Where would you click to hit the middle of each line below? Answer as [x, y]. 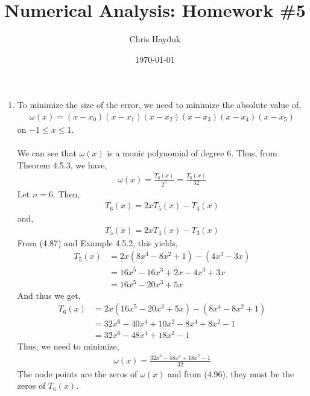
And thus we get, [49, 295]
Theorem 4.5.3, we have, [62, 164]
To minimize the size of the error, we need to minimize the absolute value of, [159, 105]
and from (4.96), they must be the [231, 373]
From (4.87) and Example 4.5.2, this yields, [97, 242]
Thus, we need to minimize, [68, 346]
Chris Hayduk [155, 39]
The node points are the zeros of [77, 373]
